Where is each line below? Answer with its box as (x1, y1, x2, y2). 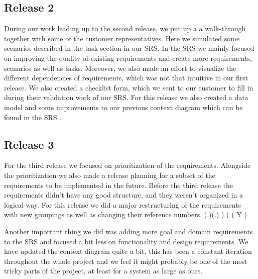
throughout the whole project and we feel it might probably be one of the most (4, 255, 247, 266)
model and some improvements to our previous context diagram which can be (4, 102, 243, 112)
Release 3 (4, 136, 54, 152)
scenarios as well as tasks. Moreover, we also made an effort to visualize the (4, 62, 236, 73)
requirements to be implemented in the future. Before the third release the (4, 179, 233, 190)
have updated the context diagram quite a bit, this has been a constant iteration (4, 246, 252, 256)
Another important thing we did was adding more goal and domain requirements (4, 226, 253, 236)
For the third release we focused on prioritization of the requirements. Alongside (4, 160, 251, 170)
